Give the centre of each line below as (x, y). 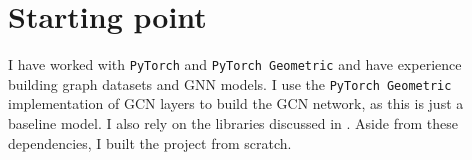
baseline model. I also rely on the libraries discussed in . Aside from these (233, 123)
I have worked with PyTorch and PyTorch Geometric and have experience (235, 64)
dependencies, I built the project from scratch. (150, 142)
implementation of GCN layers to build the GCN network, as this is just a (236, 103)
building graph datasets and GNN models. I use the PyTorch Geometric (230, 83)
